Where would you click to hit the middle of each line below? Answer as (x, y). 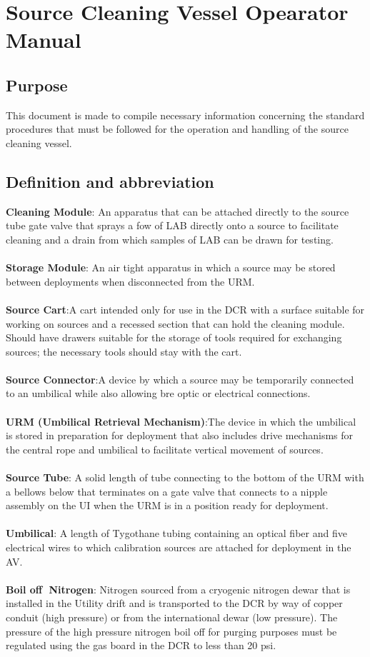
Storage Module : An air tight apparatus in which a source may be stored (171, 267)
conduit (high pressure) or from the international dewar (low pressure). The (172, 617)
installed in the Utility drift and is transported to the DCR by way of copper (174, 603)
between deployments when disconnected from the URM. (130, 281)
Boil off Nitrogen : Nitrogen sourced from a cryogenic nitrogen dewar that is (178, 589)
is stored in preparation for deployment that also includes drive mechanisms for (180, 435)
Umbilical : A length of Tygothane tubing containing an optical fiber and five (176, 533)
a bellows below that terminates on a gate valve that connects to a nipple (167, 491)
